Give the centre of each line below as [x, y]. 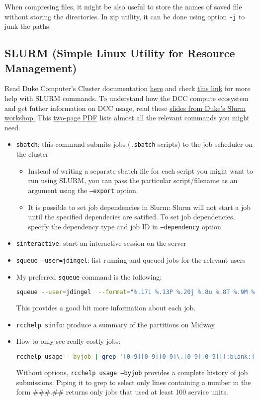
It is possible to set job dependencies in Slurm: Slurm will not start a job [139, 207]
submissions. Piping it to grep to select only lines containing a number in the [133, 382]
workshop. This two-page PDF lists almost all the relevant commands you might [127, 118]
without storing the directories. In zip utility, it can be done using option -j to [125, 16]
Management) [41, 67]
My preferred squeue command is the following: [89, 276]
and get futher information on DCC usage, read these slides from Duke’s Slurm [125, 108]
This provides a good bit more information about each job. [106, 308]
